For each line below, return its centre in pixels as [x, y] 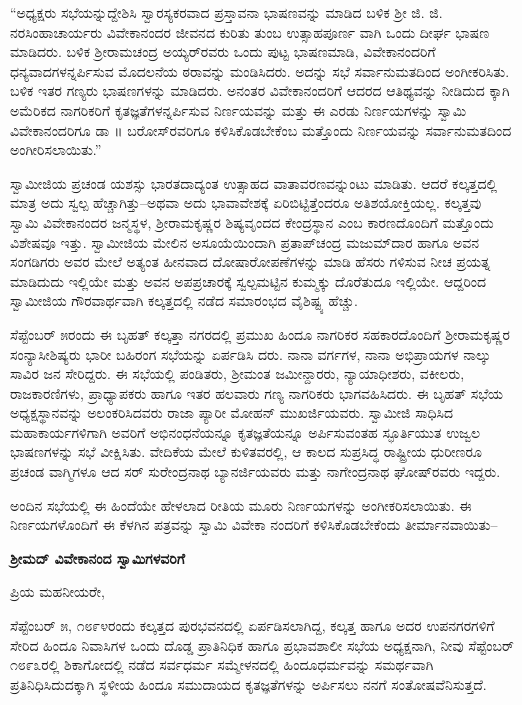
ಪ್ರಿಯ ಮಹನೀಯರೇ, [57, 591]
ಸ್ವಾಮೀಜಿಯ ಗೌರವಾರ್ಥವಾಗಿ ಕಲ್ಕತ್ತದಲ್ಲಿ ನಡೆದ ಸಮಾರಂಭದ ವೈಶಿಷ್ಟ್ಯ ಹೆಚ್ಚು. [184, 300]
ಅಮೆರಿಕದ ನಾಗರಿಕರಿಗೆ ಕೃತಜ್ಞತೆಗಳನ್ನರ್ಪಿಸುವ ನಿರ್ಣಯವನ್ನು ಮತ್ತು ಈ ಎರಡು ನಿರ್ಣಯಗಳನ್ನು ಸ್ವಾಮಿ [238, 109]
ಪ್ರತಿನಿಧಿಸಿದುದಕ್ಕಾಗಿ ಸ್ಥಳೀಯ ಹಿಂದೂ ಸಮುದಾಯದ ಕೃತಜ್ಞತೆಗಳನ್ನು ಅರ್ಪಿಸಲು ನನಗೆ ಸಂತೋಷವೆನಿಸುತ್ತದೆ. [248, 683]
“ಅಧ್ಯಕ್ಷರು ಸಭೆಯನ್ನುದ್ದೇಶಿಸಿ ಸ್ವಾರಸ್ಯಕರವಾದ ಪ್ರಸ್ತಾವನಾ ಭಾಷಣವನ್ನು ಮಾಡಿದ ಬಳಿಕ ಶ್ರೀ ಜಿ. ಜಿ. [226, 12]
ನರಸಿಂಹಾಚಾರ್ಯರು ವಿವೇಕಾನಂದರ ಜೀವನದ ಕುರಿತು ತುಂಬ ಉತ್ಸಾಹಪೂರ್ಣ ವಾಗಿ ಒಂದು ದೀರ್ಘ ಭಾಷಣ [250, 31]
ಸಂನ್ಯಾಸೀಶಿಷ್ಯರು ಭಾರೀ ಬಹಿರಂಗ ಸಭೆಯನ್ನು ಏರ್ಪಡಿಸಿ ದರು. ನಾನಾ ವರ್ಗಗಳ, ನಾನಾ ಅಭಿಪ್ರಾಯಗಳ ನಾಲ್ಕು [250, 353]
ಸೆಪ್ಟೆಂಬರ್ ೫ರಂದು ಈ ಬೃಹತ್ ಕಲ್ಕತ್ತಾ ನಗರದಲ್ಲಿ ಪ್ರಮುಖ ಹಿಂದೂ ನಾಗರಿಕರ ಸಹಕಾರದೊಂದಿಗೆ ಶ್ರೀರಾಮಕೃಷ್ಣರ [260, 333]
